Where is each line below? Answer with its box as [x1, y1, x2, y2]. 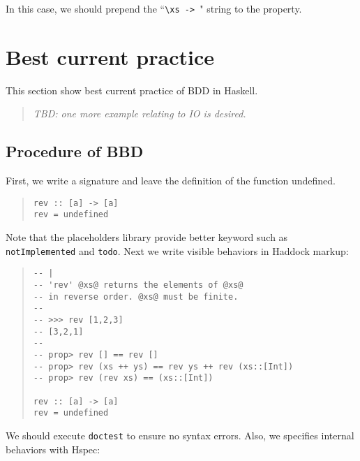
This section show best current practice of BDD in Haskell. [6, 82, 258, 97]
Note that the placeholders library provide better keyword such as [6, 230, 288, 244]
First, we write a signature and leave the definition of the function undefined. [6, 173, 336, 188]
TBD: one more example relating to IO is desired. [33, 106, 246, 121]
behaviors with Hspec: [6, 441, 100, 456]
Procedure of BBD [6, 140, 144, 162]
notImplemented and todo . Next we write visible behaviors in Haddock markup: [6, 243, 349, 258]
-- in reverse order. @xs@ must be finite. [33, 291, 239, 302]
